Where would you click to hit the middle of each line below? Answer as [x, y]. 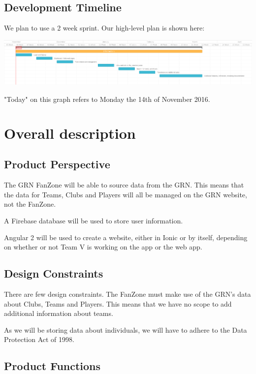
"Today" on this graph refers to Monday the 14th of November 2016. [107, 99]
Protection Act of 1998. [39, 339]
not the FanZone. [30, 204]
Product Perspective [57, 164]
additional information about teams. [59, 313]
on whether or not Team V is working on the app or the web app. [103, 247]
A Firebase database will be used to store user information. [94, 220]
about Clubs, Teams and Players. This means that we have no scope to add [118, 303]
